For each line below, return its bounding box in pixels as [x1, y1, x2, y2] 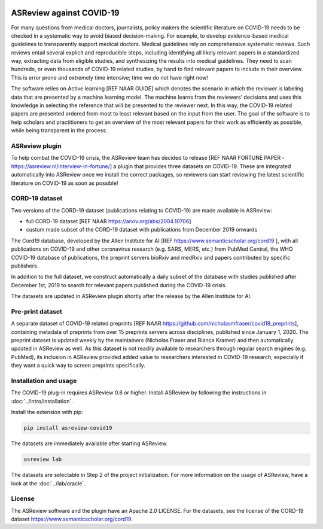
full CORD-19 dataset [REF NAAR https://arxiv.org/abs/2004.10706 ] [26, 218, 191, 225]
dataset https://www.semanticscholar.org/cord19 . [11, 515, 133, 523]
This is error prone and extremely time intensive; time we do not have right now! [11, 74, 209, 81]
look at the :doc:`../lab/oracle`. [11, 479, 86, 487]
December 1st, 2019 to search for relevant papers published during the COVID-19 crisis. [11, 281, 227, 288]
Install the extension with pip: [11, 409, 83, 416]
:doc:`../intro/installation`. [11, 397, 73, 405]
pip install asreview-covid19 [23, 425, 112, 431]
